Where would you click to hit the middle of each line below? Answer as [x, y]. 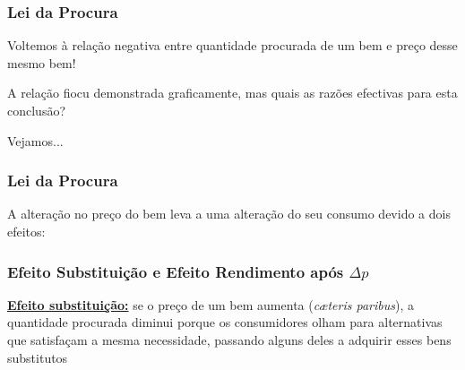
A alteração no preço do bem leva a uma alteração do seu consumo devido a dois [229, 214]
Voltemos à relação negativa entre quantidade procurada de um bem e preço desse [232, 45]
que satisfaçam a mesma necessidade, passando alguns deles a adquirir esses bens [229, 340]
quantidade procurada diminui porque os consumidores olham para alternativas [225, 322]
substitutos [38, 357]
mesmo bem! [42, 62]
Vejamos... [35, 140]
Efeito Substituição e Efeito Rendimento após [176, 271]
